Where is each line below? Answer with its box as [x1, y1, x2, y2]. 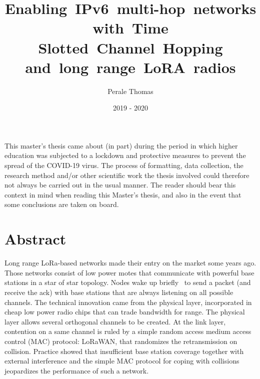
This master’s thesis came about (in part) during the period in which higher [4, 140, 238, 150]
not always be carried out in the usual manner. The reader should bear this [4, 179, 236, 190]
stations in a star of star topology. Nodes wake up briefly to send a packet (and [4, 277, 251, 287]
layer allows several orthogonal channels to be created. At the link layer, [4, 316, 226, 326]
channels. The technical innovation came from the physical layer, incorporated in [4, 296, 252, 307]
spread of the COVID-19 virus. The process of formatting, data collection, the [4, 160, 243, 170]
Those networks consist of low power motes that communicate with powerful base [4, 267, 254, 277]
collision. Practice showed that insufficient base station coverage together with [4, 345, 244, 356]
